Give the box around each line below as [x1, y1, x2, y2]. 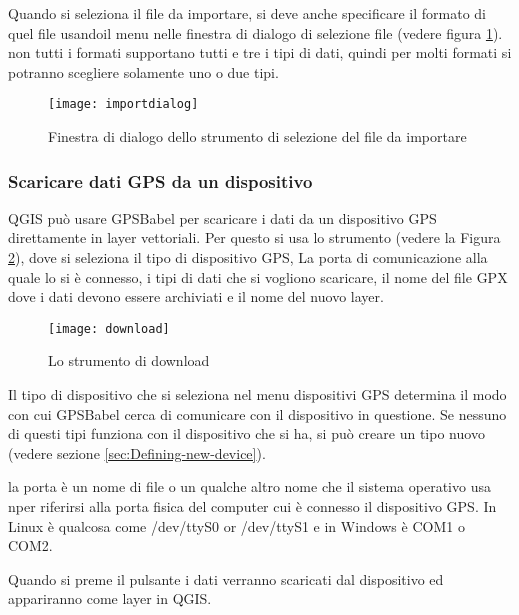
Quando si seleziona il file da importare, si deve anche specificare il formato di [8, 3, 487, 23]
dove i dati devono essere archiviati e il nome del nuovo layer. [8, 286, 384, 307]
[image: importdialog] [48, 97, 199, 112]
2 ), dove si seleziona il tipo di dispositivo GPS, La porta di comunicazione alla [8, 247, 488, 268]
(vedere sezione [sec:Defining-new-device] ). [8, 442, 266, 463]
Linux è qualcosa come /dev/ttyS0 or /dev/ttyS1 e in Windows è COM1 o [8, 515, 465, 536]
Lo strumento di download [48, 350, 210, 371]
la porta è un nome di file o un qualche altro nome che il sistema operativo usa [8, 476, 491, 497]
